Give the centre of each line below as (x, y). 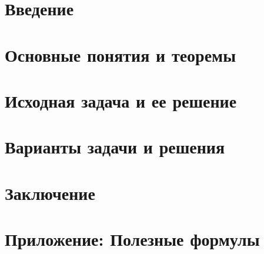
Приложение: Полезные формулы (132, 239)
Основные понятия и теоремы (121, 54)
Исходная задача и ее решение (121, 100)
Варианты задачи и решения (115, 147)
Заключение (50, 193)
